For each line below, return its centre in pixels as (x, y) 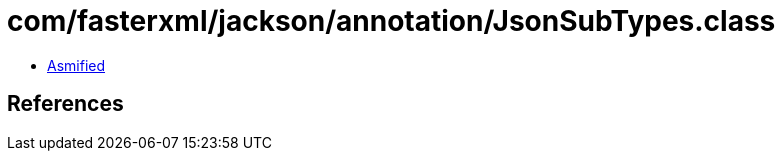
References (65, 104)
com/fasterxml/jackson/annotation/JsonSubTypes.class (391, 21)
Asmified (76, 65)
